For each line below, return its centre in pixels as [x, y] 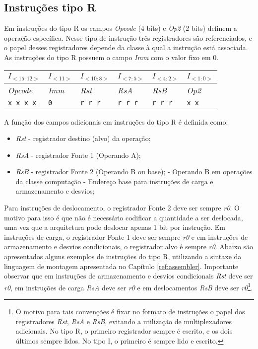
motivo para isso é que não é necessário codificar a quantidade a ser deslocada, [124, 217]
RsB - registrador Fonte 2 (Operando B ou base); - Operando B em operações [134, 172]
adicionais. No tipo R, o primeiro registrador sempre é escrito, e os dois [124, 331]
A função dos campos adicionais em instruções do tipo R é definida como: [116, 121]
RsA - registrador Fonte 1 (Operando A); [78, 155]
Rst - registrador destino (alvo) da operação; [83, 138]
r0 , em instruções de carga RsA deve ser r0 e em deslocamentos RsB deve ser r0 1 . [128, 286]
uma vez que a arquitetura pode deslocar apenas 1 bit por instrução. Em [115, 227]
